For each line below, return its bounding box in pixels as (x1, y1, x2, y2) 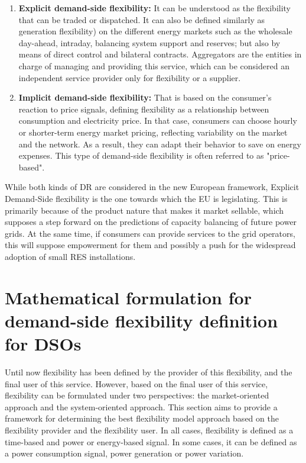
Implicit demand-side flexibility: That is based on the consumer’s (18, 91, 272, 104)
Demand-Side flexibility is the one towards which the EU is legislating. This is (5, 192, 288, 204)
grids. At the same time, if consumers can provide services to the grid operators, (5, 227, 295, 239)
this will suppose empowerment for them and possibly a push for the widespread (5, 239, 296, 251)
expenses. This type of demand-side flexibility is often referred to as (18, 149, 264, 162)
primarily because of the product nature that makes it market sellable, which (5, 204, 284, 216)
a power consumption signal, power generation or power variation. (5, 447, 244, 459)
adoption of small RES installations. (5, 250, 136, 262)
